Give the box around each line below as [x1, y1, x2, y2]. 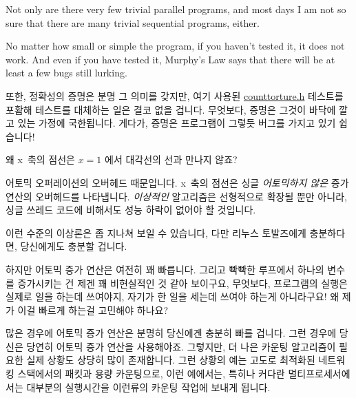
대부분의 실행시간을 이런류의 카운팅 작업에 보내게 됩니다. [26, 379, 271, 394]
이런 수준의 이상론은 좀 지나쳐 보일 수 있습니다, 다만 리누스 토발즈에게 [6, 225, 306, 240]
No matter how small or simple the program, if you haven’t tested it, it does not [6, 39, 345, 53]
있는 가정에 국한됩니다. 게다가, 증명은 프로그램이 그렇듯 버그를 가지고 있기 [17, 116, 336, 130]
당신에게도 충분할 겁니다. [20, 239, 127, 253]
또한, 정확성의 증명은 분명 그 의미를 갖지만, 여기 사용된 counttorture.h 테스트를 [6, 88, 344, 103]
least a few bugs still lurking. [6, 65, 127, 80]
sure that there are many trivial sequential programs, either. [6, 15, 260, 30]
